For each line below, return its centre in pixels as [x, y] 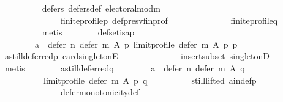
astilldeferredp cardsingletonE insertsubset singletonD [137, 56]
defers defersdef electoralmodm [101, 8]
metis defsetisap [88, 32]
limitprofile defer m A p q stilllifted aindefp [150, 80]
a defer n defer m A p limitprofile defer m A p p [136, 44]
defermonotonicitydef [100, 92]
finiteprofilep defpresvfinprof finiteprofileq [169, 20]
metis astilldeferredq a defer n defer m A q [125, 67]
